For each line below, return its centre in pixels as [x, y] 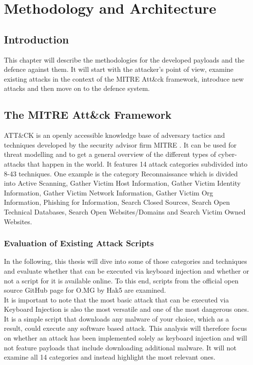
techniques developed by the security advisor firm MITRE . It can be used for [120, 144]
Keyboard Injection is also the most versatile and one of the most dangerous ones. [126, 309]
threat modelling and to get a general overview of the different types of [110, 154]
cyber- [227, 154]
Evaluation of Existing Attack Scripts [79, 243]
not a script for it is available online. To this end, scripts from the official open [121, 280]
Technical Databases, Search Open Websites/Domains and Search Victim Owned [125, 211]
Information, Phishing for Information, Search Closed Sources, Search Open [117, 202]
